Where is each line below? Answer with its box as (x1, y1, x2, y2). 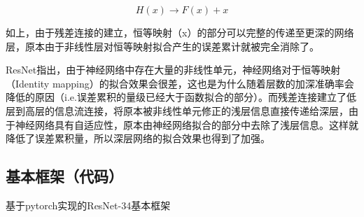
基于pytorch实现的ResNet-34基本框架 (6, 197, 171, 212)
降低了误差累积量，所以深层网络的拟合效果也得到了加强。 (6, 131, 270, 146)
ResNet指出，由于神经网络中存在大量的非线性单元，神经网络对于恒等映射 (6, 62, 341, 77)
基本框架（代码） (6, 165, 123, 187)
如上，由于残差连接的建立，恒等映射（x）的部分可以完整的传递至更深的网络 (6, 25, 354, 39)
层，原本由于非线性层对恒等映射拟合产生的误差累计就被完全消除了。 (6, 38, 319, 53)
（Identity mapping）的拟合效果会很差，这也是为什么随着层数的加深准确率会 (6, 76, 354, 90)
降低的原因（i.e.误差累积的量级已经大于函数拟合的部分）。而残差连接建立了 (6, 90, 346, 104)
